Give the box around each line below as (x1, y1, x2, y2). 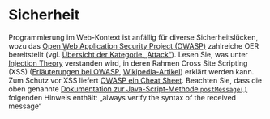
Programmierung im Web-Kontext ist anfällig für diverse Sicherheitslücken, (8, 32, 259, 42)
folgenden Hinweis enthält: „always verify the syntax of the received (8, 92, 237, 102)
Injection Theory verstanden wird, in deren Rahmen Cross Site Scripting (8, 58, 248, 68)
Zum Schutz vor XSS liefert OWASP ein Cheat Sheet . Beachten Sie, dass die (8, 75, 262, 85)
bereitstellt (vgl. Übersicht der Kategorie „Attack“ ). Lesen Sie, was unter (8, 49, 249, 59)
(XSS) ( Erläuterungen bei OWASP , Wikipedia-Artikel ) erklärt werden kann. (8, 66, 255, 76)
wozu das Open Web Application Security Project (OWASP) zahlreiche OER (8, 40, 259, 50)
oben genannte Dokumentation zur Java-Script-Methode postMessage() (8, 83, 248, 94)
